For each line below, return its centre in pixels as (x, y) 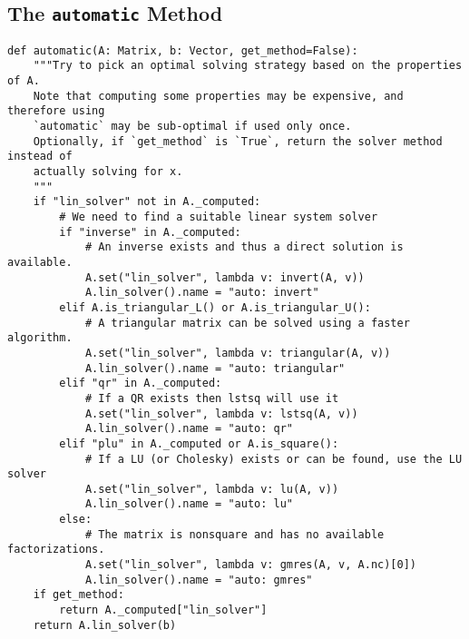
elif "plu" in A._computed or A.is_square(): (199, 443)
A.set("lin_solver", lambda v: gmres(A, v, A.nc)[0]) (251, 565)
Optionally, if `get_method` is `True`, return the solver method (238, 141)
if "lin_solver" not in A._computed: (147, 202)
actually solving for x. (108, 172)
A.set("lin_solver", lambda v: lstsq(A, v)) (221, 413)
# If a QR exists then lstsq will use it (212, 398)
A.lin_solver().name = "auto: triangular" (215, 368)
